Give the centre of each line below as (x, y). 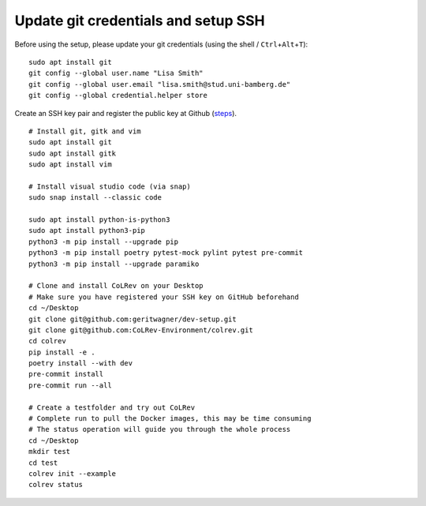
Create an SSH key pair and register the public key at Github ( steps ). (125, 113)
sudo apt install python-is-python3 (99, 220)
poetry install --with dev (81, 364)
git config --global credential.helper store (118, 96)
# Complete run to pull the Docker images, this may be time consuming (170, 419)
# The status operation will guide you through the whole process (160, 429)
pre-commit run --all (70, 385)
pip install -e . (62, 352)
